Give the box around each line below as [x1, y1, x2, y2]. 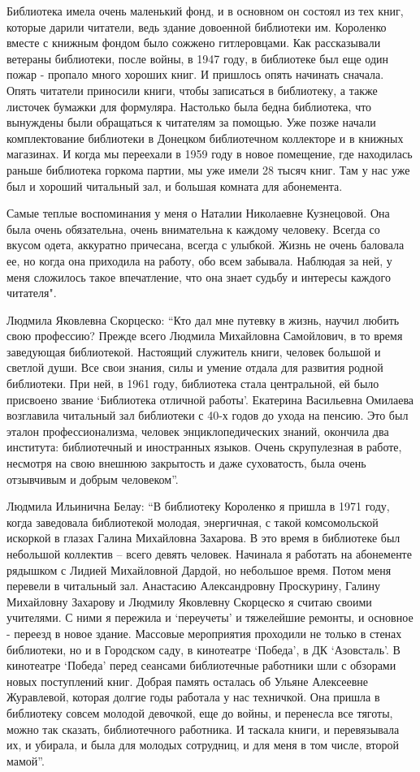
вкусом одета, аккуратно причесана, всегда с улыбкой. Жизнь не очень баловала [6, 236, 405, 253]
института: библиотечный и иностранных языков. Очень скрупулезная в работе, [6, 438, 402, 455]
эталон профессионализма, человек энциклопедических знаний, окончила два [6, 422, 389, 439]
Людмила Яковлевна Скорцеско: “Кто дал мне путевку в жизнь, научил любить [6, 311, 400, 328]
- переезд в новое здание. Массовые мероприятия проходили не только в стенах [6, 624, 402, 641]
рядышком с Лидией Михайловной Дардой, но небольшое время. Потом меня [6, 561, 392, 578]
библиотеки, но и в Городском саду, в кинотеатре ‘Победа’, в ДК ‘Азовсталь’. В [6, 640, 401, 658]
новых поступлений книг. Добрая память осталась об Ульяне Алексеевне [6, 672, 369, 689]
